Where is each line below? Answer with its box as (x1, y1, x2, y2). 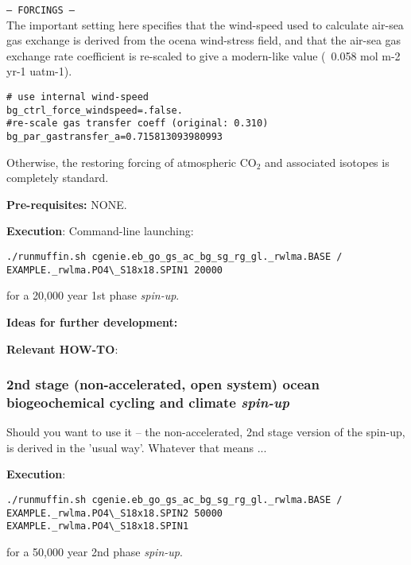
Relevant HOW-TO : (6, 340, 118, 357)
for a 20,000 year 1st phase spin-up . (6, 287, 180, 304)
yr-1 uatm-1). (6, 63, 72, 79)
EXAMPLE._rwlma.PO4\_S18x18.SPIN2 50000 (6, 507, 223, 519)
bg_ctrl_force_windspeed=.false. (6, 104, 183, 116)
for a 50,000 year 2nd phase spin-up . (6, 544, 183, 560)
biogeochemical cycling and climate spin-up (6, 392, 289, 412)
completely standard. (6, 169, 109, 186)
